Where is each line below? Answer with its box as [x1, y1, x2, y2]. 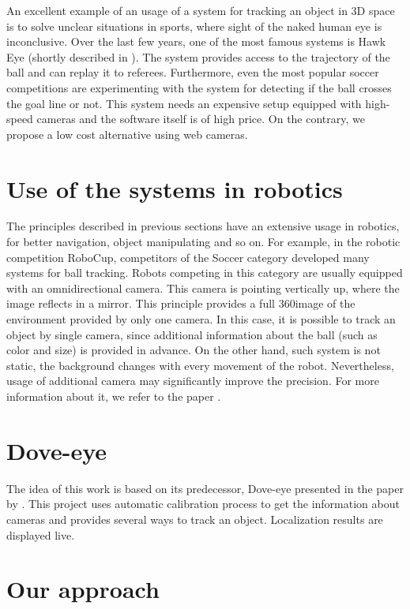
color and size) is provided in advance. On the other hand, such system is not [6, 342, 381, 358]
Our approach [6, 573, 160, 605]
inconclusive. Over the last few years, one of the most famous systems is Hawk [6, 33, 386, 50]
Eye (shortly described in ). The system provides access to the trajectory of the [6, 48, 390, 65]
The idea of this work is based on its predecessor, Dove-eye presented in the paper [6, 480, 404, 496]
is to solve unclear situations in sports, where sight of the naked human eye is [6, 17, 382, 34]
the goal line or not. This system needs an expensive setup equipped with [6, 95, 362, 111]
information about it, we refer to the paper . [6, 388, 221, 404]
